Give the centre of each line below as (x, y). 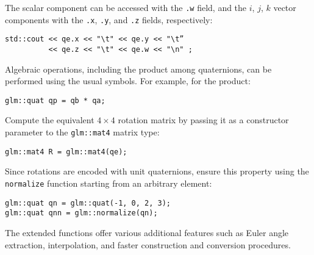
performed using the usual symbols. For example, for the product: (128, 81)
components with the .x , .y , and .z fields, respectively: (109, 19)
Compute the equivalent (50, 120)
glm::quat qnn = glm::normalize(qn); (81, 213)
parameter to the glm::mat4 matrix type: (82, 132)
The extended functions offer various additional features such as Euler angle (147, 232)
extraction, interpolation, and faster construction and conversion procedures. (148, 244)
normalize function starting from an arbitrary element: (109, 183)
